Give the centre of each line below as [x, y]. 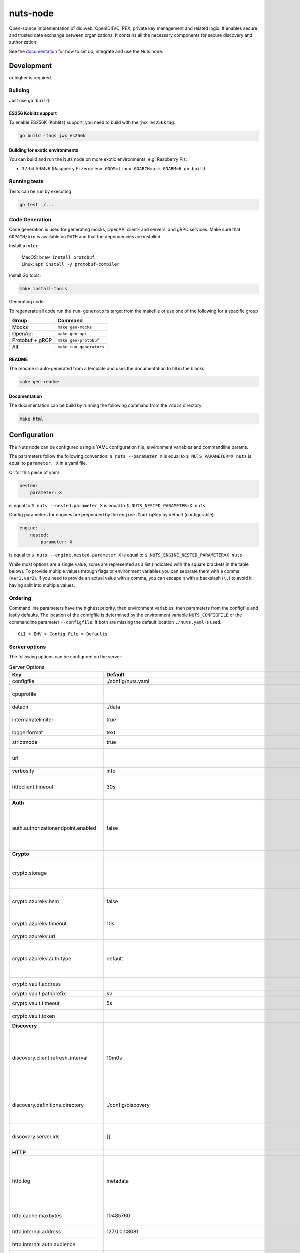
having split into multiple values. [42, 585]
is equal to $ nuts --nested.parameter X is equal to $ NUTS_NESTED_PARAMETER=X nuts [107, 506]
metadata [118, 1181]
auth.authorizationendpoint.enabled [54, 828]
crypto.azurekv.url [34, 936]
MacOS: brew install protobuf [58, 257]
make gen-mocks [75, 327]
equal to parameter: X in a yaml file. [48, 463]
